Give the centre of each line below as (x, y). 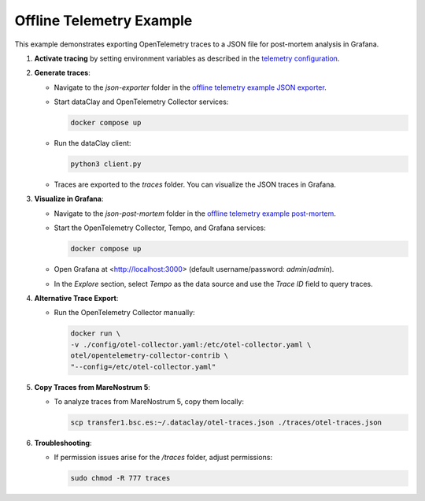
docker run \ (96, 334)
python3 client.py (106, 164)
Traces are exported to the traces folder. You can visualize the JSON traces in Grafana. (195, 184)
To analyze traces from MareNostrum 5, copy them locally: (149, 401)
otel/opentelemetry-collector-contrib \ (149, 356)
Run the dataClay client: (92, 143)
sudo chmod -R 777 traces (120, 478)
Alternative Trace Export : (76, 298)
